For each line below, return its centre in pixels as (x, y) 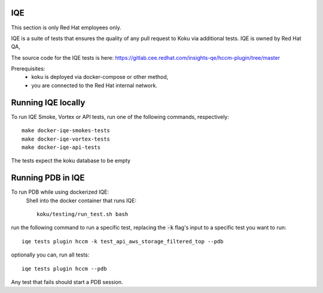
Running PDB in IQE (48, 178)
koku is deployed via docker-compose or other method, (100, 77)
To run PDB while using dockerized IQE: (60, 192)
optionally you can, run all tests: (50, 255)
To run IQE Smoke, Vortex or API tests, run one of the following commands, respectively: (120, 117)
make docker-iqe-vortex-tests (66, 139)
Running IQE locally (48, 103)
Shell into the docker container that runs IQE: (81, 200)
